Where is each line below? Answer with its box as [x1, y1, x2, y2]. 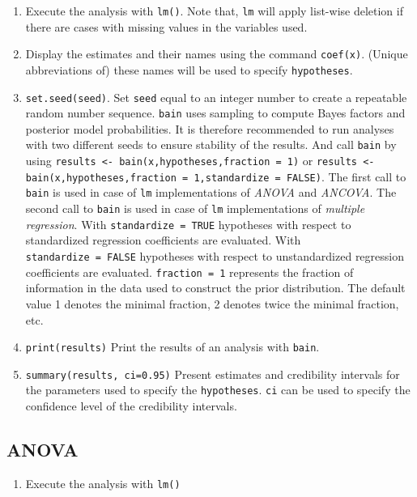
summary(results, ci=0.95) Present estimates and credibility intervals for [25, 365, 400, 382]
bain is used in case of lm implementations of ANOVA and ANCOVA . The [25, 184, 397, 201]
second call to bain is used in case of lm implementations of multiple [25, 200, 365, 217]
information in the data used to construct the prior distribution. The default [25, 279, 406, 296]
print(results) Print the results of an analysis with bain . [25, 338, 320, 355]
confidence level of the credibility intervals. [25, 397, 237, 414]
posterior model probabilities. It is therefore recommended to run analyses [25, 120, 394, 137]
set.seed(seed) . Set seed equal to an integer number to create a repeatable [25, 88, 407, 105]
